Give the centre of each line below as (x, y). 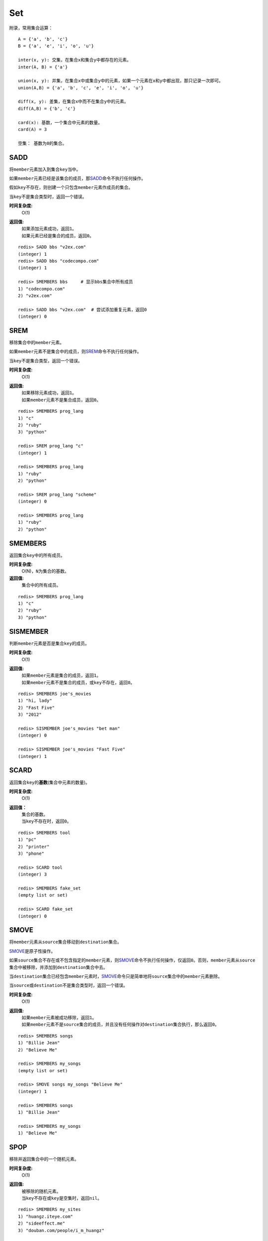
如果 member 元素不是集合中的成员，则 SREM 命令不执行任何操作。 (75, 351)
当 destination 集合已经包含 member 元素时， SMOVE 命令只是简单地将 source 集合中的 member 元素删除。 (116, 976)
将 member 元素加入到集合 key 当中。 (45, 169)
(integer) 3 (33, 874)
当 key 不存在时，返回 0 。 (46, 821)
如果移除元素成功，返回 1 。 (49, 393)
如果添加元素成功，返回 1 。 (49, 229)
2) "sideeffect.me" (42, 1223)
